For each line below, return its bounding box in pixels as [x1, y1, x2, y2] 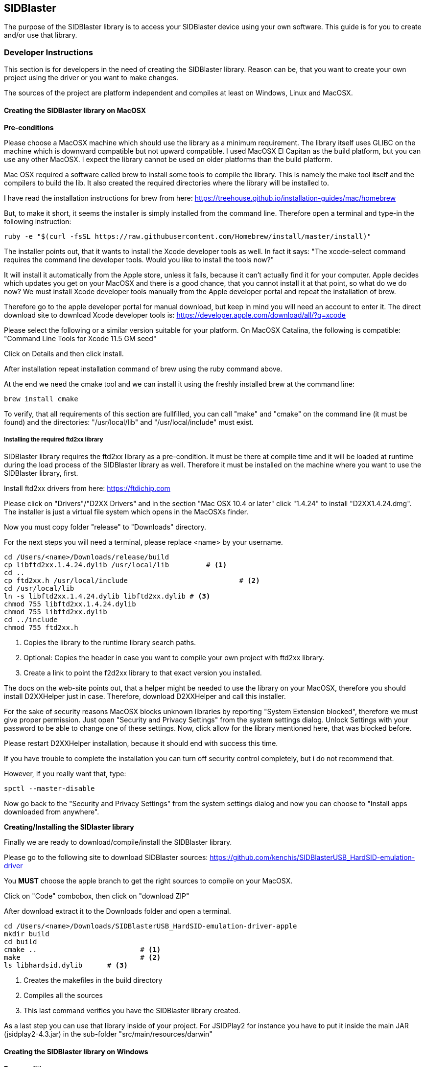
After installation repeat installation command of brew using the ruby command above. [4, 365, 283, 373]
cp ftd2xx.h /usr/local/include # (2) [4, 577, 260, 585]
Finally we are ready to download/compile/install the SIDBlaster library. [4, 838, 232, 847]
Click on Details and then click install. [4, 349, 124, 358]
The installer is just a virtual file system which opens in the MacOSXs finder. [4, 508, 249, 516]
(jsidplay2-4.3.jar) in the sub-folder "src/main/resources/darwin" [4, 1030, 212, 1039]
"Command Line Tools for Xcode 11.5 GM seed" [4, 334, 157, 343]
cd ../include [4, 616, 58, 624]
